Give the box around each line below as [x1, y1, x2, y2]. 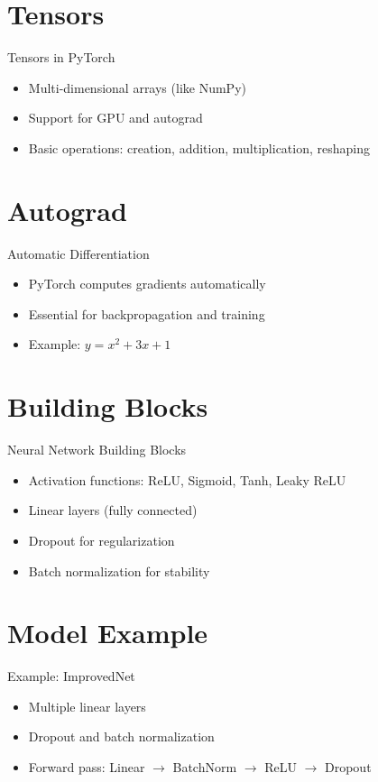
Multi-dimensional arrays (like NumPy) [28, 78, 246, 97]
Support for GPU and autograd [28, 108, 203, 127]
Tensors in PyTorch [7, 48, 115, 67]
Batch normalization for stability [28, 561, 210, 580]
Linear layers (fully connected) [28, 501, 198, 520]
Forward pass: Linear [28, 758, 145, 776]
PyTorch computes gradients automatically [28, 274, 266, 293]
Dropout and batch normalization [28, 727, 215, 746]
